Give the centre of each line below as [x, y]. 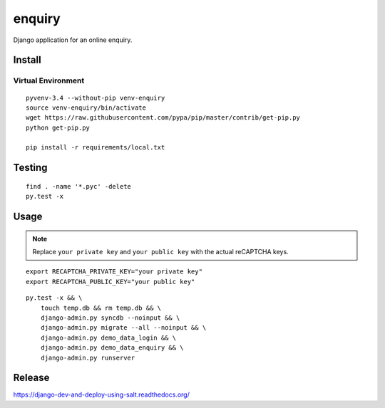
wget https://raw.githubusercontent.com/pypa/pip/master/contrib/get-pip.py [163, 118]
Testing [30, 168]
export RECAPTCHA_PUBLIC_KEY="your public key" [111, 282]
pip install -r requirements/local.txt [96, 147]
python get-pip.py [58, 127]
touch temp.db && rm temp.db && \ [101, 308]
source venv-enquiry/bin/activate [86, 108]
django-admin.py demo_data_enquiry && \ [112, 348]
